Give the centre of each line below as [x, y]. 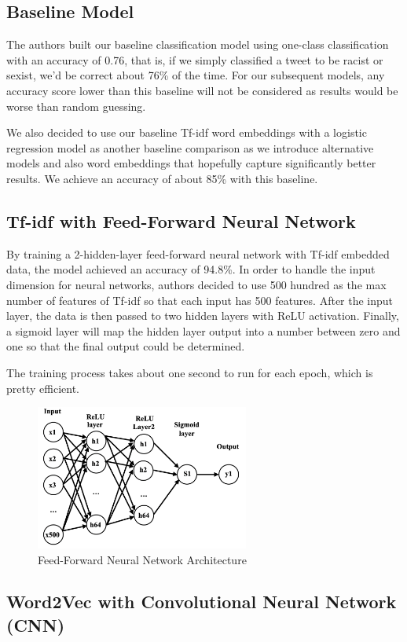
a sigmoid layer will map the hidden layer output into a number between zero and [203, 330]
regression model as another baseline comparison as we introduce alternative [190, 147]
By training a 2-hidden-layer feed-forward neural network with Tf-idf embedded [198, 253]
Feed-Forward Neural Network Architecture [142, 559]
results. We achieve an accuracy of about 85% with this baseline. [162, 178]
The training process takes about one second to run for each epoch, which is [190, 372]
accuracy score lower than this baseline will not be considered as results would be [202, 90]
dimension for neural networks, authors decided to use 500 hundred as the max [196, 284]
